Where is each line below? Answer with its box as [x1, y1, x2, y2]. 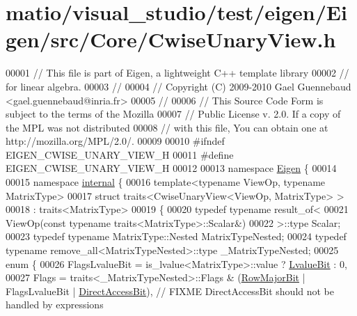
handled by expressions [6, 297, 104, 312]
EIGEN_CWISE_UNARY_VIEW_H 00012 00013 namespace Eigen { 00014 [6, 161, 337, 175]
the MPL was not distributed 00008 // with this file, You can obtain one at [6, 120, 328, 134]
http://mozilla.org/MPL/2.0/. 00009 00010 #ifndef [6, 134, 225, 148]
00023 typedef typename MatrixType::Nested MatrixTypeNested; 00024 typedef [6, 229, 347, 244]
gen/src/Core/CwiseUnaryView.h [6, 25, 336, 54]
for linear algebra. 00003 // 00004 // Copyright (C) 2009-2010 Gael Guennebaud [6, 79, 351, 93]
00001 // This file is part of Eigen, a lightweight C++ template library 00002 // [6, 65, 349, 80]
